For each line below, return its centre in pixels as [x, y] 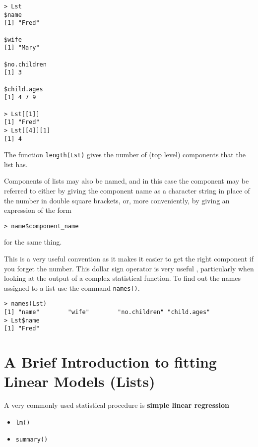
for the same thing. [33, 242]
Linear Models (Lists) [80, 381]
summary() [32, 439]
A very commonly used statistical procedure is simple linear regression [117, 405]
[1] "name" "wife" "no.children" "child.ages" [107, 312]
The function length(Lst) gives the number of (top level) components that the [125, 155]
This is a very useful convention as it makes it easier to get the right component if [129, 259]
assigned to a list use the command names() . [72, 287]
